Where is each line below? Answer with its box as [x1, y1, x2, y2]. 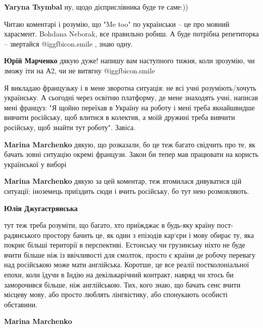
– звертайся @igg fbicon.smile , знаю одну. [4, 38, 133, 49]
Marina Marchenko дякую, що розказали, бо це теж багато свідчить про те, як [4, 139, 255, 149]
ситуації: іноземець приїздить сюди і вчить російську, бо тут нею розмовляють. [4, 185, 249, 196]
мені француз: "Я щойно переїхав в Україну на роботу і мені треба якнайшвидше [4, 102, 255, 112]
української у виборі [4, 158, 67, 169]
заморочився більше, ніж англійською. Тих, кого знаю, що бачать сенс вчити [4, 279, 241, 290]
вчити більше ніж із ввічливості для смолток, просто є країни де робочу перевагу [4, 249, 256, 260]
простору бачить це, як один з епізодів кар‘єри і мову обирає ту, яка [43, 229, 254, 240]
